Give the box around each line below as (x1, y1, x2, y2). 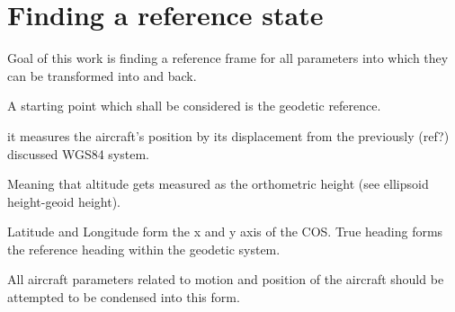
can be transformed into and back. (7, 66, 197, 85)
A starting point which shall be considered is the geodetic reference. (7, 96, 381, 115)
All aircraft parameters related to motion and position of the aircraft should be (7, 270, 444, 289)
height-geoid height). (7, 192, 121, 210)
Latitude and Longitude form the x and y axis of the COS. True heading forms (7, 222, 443, 241)
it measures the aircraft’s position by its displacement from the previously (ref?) (7, 126, 450, 145)
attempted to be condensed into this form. (7, 288, 240, 307)
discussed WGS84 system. (7, 144, 149, 163)
